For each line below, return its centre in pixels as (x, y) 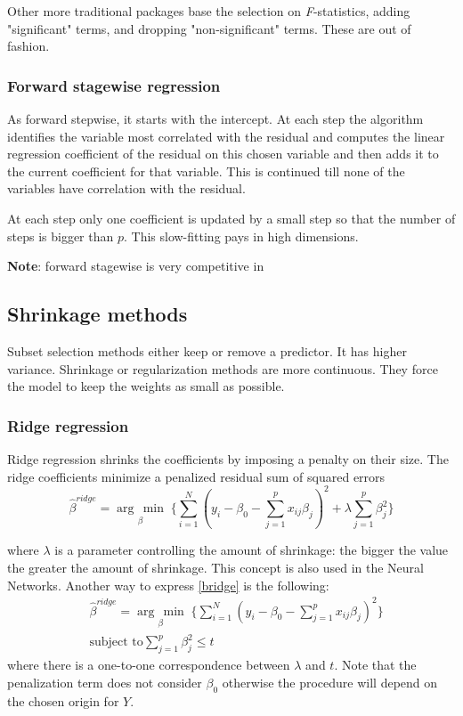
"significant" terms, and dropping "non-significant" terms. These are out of (209, 28)
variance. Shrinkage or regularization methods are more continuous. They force (223, 368)
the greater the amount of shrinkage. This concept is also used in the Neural (215, 567)
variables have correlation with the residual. (126, 188)
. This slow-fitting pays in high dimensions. (241, 236)
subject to (116, 643)
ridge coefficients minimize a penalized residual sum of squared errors (196, 476)
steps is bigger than (61, 236)
